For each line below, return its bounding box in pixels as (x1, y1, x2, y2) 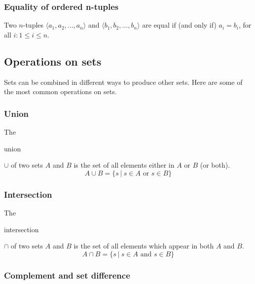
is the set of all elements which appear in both (73, 241, 214, 251)
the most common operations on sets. (4, 86, 117, 97)
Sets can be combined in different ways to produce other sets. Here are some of (4, 76, 243, 87)
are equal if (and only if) (142, 20, 217, 30)
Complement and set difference (4, 269, 130, 281)
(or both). (200, 160, 230, 170)
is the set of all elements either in (73, 160, 175, 170)
